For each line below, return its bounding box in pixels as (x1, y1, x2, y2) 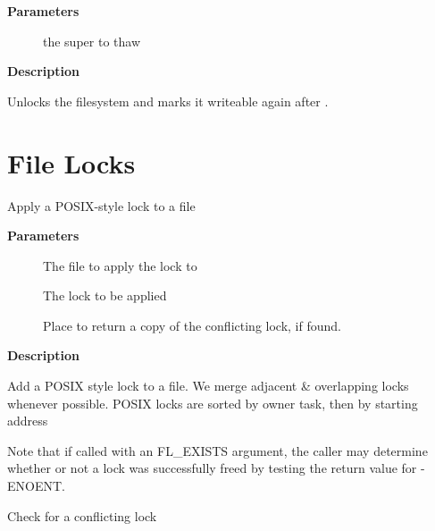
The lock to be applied (43, 286, 167, 305)
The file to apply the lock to (43, 256, 197, 274)
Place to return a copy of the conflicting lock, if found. (43, 316, 341, 334)
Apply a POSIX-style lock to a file (7, 196, 196, 215)
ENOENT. (7, 476, 65, 495)
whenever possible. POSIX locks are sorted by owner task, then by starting (7, 393, 418, 412)
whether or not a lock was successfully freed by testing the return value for (7, 459, 417, 477)
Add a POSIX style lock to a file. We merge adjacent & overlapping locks (7, 376, 409, 395)
